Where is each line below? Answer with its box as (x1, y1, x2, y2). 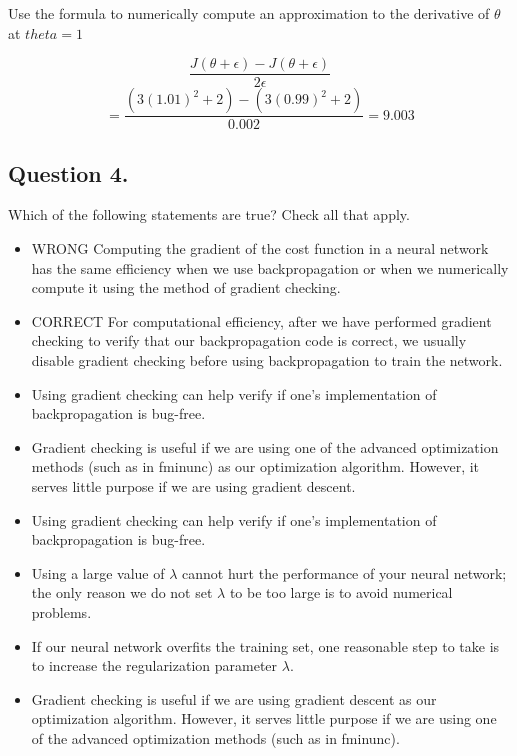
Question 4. (8, 157, 129, 188)
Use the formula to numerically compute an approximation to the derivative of (8, 3, 490, 23)
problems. (31, 601, 92, 622)
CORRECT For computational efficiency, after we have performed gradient (31, 310, 492, 331)
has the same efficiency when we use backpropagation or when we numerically (31, 257, 509, 278)
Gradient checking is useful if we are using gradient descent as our (31, 688, 437, 709)
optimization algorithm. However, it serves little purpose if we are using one (31, 708, 497, 729)
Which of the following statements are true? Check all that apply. (8, 204, 410, 225)
